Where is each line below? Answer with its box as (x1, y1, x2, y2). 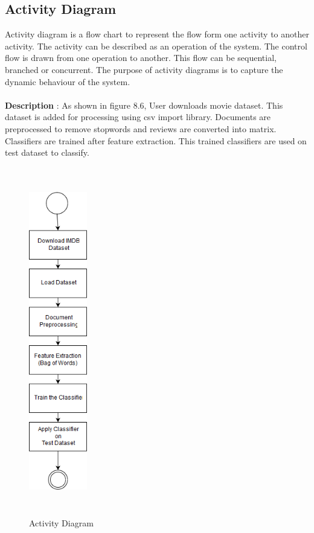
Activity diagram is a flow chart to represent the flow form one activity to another (5, 28, 309, 40)
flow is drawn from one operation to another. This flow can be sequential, (5, 51, 277, 64)
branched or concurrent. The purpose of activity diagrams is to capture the (5, 63, 283, 75)
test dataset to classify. (5, 146, 89, 159)
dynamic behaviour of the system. (5, 75, 130, 88)
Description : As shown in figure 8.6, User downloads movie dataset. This (5, 98, 283, 111)
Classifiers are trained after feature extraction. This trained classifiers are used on (5, 134, 307, 147)
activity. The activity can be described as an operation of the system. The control (5, 39, 307, 52)
